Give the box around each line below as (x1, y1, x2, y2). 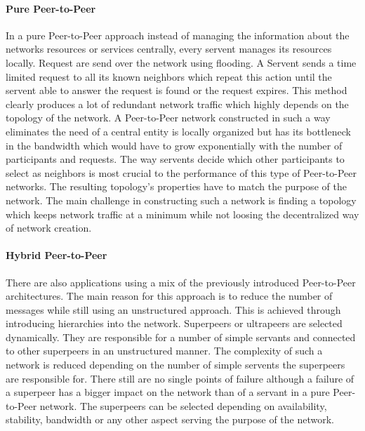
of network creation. (6, 220, 92, 235)
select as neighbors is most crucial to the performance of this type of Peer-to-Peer (6, 165, 357, 180)
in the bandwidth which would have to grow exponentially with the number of (6, 138, 343, 152)
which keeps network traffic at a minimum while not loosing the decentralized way (6, 206, 359, 221)
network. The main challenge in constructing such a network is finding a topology (6, 192, 357, 207)
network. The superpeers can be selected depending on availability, (39, 398, 327, 413)
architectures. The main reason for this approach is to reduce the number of (6, 289, 333, 303)
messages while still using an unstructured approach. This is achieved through (6, 302, 341, 317)
